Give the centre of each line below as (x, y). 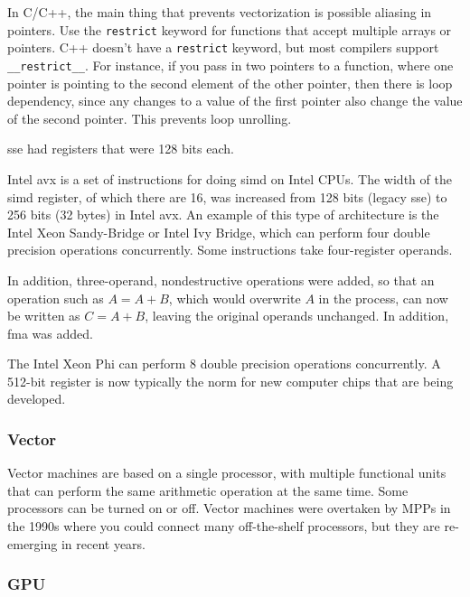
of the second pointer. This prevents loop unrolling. (150, 118)
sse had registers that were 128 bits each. (121, 149)
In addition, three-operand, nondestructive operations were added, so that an (221, 280)
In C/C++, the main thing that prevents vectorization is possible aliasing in (220, 12)
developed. (37, 399)
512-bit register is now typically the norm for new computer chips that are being (230, 381)
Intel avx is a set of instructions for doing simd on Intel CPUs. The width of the (230, 178)
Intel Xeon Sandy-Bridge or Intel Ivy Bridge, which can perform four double (219, 232)
